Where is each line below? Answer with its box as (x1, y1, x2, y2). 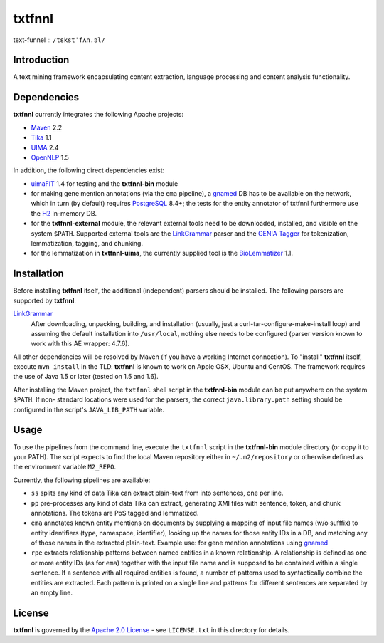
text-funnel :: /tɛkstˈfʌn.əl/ (13, 36, 106, 44)
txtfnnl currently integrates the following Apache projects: (13, 110, 184, 119)
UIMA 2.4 (31, 143, 60, 152)
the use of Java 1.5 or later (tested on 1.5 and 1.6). (13, 372, 159, 381)
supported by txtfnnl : (13, 296, 76, 305)
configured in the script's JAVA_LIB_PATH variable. (13, 405, 165, 414)
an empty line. (31, 588, 73, 597)
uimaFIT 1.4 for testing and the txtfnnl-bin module (31, 179, 178, 188)
